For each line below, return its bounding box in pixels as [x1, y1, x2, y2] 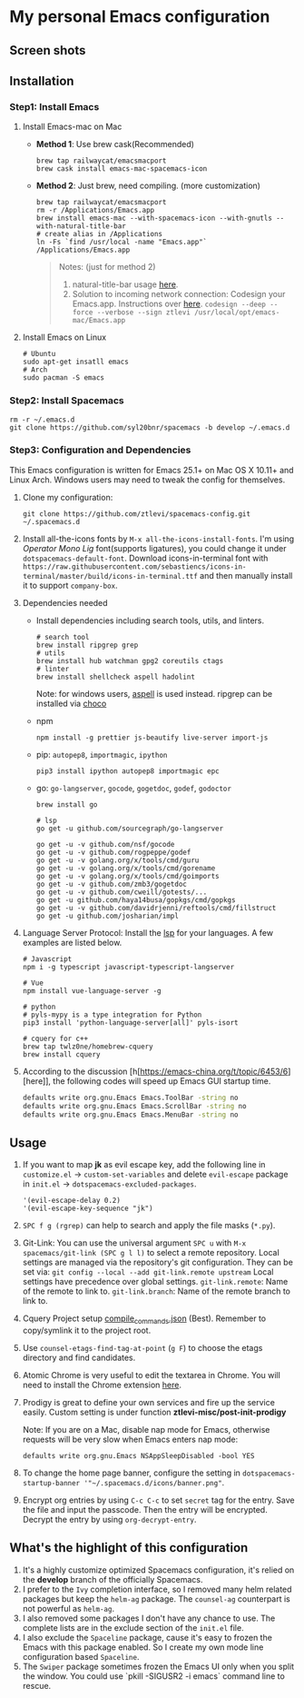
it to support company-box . [22, 580, 118, 591]
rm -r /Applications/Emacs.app [35, 206, 155, 215]
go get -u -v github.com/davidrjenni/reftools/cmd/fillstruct [35, 903, 277, 912]
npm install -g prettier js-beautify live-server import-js [35, 733, 269, 742]
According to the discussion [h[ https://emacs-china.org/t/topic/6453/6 [22, 1066, 289, 1077]
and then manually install [199, 570, 293, 581]
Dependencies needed [22, 597, 108, 608]
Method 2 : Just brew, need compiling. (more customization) [35, 180, 261, 192]
